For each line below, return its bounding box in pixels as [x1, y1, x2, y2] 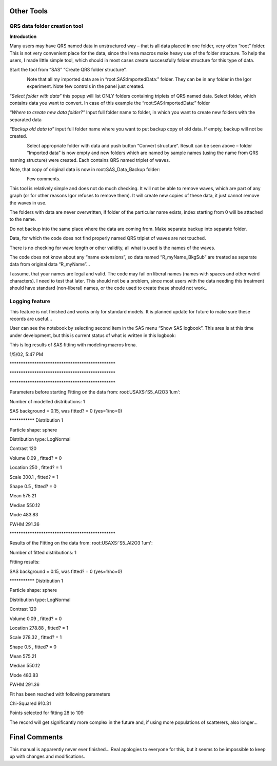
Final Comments [9, 733, 63, 741]
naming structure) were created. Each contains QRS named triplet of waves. [9, 157, 170, 163]
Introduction [9, 33, 37, 40]
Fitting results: [9, 559, 40, 565]
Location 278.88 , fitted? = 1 [9, 625, 69, 631]
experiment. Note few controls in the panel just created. [27, 83, 145, 89]
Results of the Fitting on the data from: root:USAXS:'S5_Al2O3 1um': [9, 540, 153, 546]
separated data [9, 116, 42, 123]
